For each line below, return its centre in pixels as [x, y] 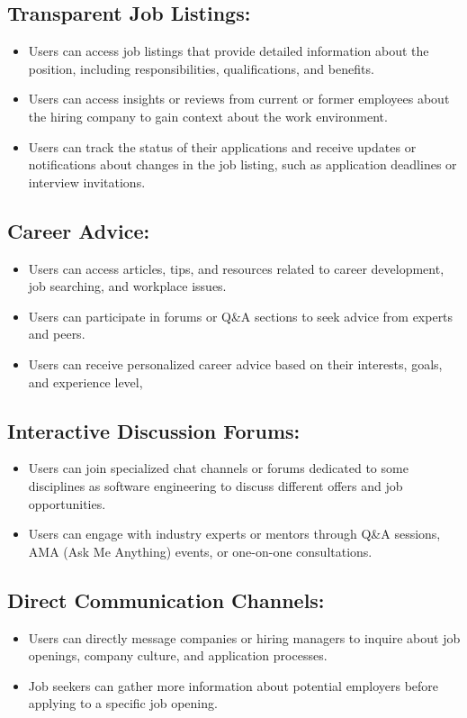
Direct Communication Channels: [166, 600]
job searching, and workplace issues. [127, 286]
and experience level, [85, 382]
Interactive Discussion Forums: [154, 430]
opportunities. [67, 503]
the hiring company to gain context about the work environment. [208, 116]
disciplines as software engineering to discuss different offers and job [216, 485]
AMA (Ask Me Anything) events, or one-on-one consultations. [200, 551]
